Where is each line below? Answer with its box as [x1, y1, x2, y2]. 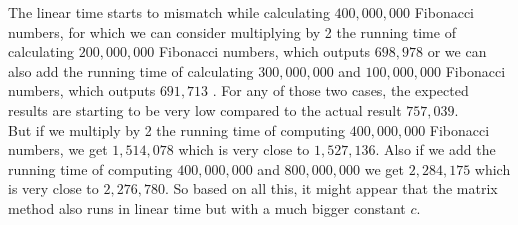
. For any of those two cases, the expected [212, 80, 469, 101]
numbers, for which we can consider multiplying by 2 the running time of [8, 21, 456, 42]
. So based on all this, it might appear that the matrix [164, 178, 498, 199]
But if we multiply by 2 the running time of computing [8, 119, 346, 140]
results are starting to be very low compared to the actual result [8, 99, 402, 120]
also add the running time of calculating [8, 60, 254, 81]
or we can [427, 41, 487, 62]
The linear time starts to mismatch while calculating [8, 2, 330, 22]
